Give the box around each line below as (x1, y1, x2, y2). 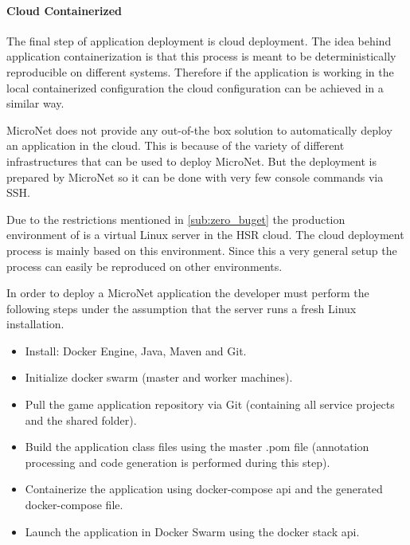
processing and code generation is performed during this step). (25, 453, 330, 470)
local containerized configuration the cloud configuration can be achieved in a (6, 79, 384, 96)
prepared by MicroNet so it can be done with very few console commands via (6, 168, 384, 185)
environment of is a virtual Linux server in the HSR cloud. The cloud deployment (6, 226, 404, 243)
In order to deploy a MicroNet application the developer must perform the (6, 284, 369, 301)
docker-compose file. (25, 496, 123, 513)
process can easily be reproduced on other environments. (6, 257, 283, 274)
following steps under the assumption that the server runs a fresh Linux (6, 300, 357, 316)
